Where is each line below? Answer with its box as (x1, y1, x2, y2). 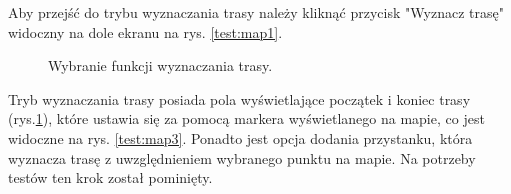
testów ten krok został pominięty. (8, 167, 213, 188)
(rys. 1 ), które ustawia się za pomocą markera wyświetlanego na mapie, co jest (8, 108, 485, 129)
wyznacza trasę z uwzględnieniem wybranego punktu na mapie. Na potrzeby (8, 147, 476, 168)
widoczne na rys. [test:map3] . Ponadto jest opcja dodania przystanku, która (8, 127, 473, 148)
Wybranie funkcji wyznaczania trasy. (48, 55, 273, 76)
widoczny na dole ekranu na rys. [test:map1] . (8, 21, 283, 42)
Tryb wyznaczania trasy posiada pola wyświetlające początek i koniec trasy (8, 88, 471, 109)
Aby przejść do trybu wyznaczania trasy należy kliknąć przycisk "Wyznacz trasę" (8, 2, 504, 22)
